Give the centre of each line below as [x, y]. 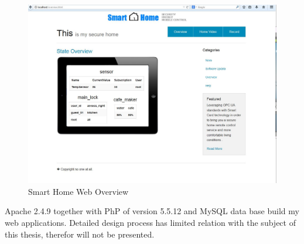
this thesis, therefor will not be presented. [80, 234]
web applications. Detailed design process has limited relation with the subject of [150, 222]
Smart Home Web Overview [78, 191]
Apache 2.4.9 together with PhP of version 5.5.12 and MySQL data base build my [152, 211]
